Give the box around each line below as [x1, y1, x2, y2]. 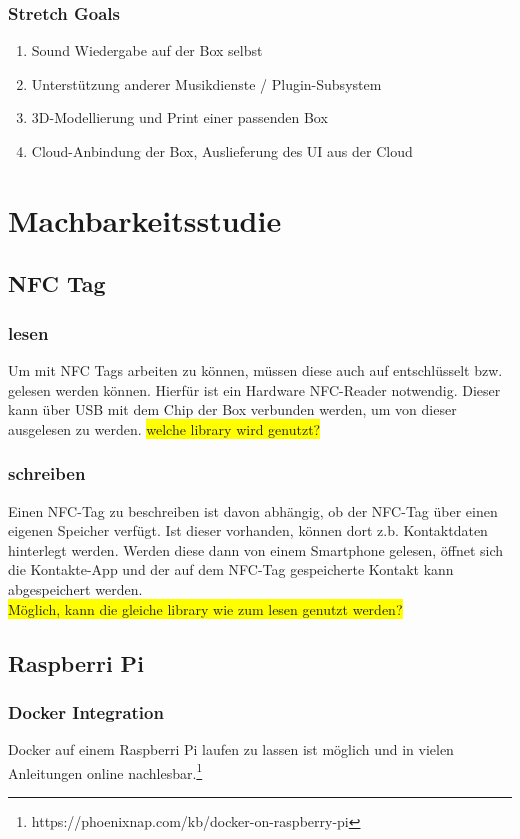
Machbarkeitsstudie [8, 199, 282, 240]
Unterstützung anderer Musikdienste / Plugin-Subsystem [31, 73, 382, 94]
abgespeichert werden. [8, 578, 143, 599]
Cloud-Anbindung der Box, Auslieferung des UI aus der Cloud [31, 141, 413, 161]
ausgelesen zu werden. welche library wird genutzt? [8, 418, 321, 439]
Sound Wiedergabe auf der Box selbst [31, 40, 263, 61]
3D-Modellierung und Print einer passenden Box [31, 107, 328, 128]
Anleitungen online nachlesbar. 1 [8, 759, 203, 783]
